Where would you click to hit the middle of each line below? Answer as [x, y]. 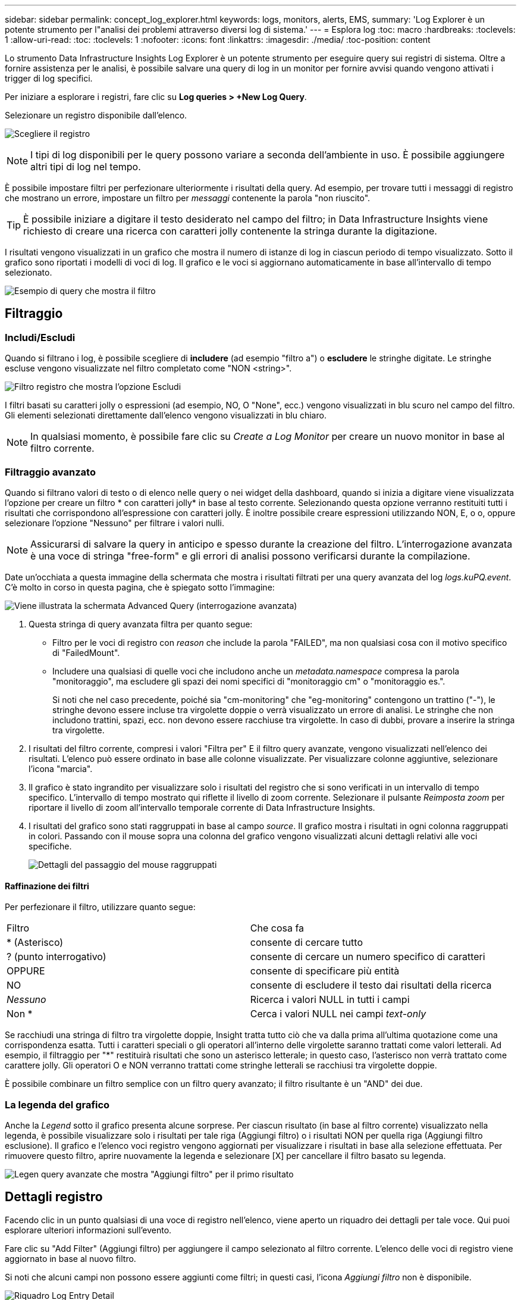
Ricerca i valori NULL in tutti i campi [330, 1000]
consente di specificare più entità [325, 971]
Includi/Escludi [40, 337]
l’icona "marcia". [61, 768]
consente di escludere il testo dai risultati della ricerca [371, 985]
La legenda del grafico [57, 1104]
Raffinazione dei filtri [47, 886]
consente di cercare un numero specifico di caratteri [368, 957]
